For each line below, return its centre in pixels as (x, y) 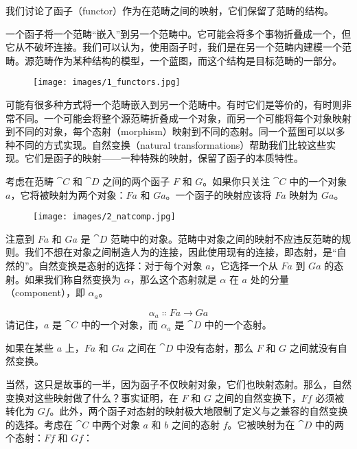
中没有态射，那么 (215, 347)
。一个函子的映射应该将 (219, 194)
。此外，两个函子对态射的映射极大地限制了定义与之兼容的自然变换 (199, 411)
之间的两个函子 (136, 181)
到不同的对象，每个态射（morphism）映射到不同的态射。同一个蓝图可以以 (171, 131)
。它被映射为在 (261, 424)
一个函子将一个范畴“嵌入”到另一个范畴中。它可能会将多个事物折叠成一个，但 (178, 33)
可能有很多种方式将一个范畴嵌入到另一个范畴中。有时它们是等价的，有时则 (174, 105)
